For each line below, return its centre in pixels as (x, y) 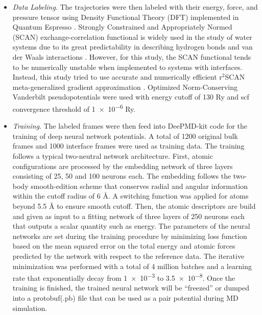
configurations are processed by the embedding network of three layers (123, 166)
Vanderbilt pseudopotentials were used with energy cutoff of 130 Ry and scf (131, 97)
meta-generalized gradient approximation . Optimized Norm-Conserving (125, 87)
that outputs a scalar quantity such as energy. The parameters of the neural (131, 226)
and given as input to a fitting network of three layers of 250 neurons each (129, 216)
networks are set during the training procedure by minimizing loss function (130, 236)
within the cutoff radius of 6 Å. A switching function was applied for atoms (130, 196)
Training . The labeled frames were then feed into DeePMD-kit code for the (130, 126)
